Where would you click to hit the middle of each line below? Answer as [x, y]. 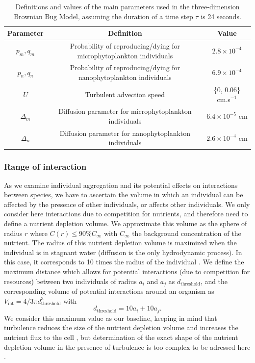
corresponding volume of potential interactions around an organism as [109, 291]
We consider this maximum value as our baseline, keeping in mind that [111, 318]
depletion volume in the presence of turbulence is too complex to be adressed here [127, 347]
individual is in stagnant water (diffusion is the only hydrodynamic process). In [123, 252]
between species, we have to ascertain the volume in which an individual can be [124, 194]
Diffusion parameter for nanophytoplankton [125, 133]
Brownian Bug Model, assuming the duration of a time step [103, 16]
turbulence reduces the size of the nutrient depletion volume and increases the [121, 327]
